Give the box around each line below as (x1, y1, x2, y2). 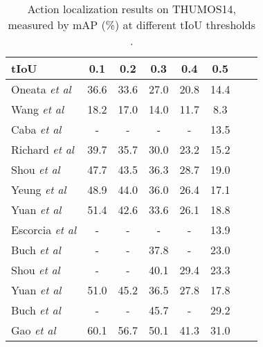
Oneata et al (11, 81, 71, 97)
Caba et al (11, 121, 62, 137)
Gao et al (11, 322, 56, 338)
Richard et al (11, 141, 74, 157)
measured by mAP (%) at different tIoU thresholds (8, 17, 255, 33)
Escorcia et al (11, 222, 77, 238)
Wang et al (11, 101, 64, 117)
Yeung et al (11, 181, 66, 197)
